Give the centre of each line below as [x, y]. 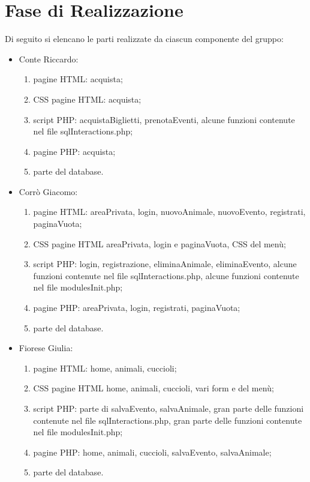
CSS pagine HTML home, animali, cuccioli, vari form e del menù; [154, 388]
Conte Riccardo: [49, 59]
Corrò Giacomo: [48, 191]
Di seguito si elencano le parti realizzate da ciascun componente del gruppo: [144, 39]
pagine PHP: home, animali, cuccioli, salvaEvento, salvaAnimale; [152, 452]
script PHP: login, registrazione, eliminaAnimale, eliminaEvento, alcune [165, 264]
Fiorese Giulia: [46, 348]
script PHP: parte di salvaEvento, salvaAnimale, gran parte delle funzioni [168, 408]
